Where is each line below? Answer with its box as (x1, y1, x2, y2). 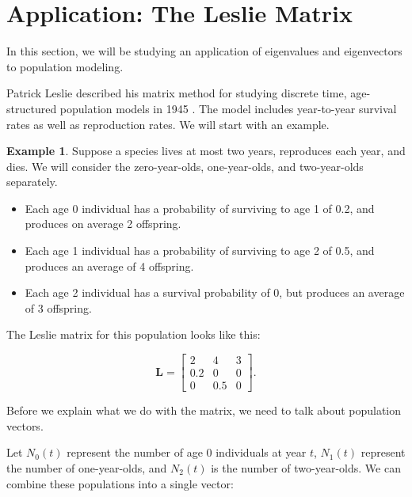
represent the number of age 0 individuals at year (67, 444, 307, 461)
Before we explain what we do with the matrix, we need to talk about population (6, 402, 402, 419)
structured (6, 100, 57, 116)
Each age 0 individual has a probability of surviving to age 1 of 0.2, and (25, 199, 375, 216)
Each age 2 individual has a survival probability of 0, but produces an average (25, 284, 405, 301)
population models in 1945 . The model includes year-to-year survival (59, 100, 397, 116)
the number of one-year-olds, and (6, 459, 167, 476)
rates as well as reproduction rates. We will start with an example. (6, 116, 330, 132)
